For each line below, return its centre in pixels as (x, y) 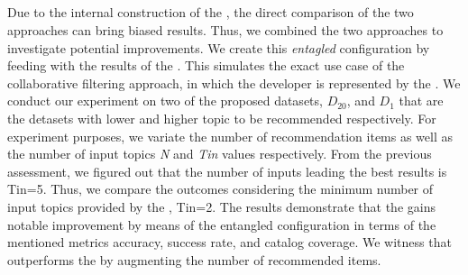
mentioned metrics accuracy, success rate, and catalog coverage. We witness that (229, 242)
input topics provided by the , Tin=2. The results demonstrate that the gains (221, 206)
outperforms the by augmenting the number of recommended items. (194, 259)
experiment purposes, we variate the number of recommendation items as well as (230, 136)
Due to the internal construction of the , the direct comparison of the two (211, 12)
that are (421, 101)
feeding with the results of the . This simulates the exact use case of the (206, 65)
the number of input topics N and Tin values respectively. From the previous (220, 154)
